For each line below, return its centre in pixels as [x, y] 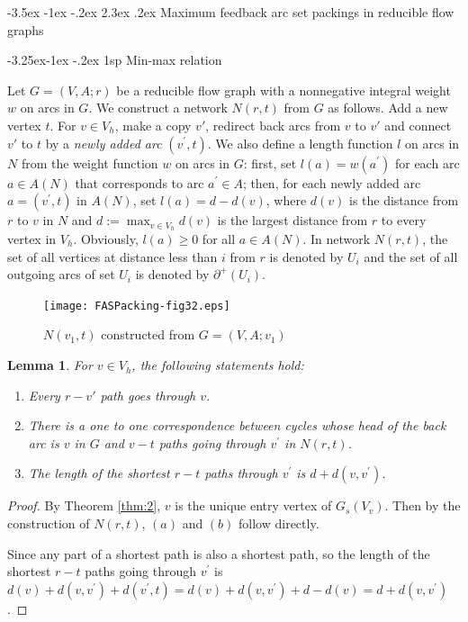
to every [404, 220]
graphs [26, 29]
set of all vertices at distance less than [112, 256]
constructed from [148, 334]
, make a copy [153, 125]
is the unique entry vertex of [253, 505]
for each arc [427, 162]
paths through [241, 473]
